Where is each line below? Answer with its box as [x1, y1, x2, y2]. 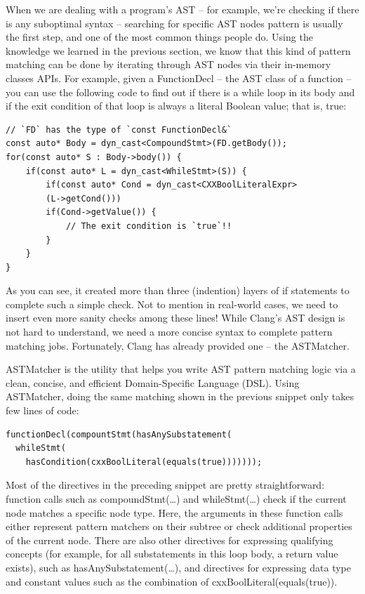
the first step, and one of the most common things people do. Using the [6, 29, 313, 44]
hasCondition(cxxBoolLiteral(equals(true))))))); [25, 456, 263, 467]
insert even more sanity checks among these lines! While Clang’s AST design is [6, 310, 345, 325]
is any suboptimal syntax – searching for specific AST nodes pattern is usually [6, 15, 343, 30]
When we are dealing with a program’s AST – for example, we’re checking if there [6, 2, 359, 16]
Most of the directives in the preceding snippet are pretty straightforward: [6, 477, 325, 492]
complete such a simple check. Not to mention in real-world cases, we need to [6, 296, 338, 311]
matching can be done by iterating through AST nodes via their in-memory [6, 57, 331, 72]
